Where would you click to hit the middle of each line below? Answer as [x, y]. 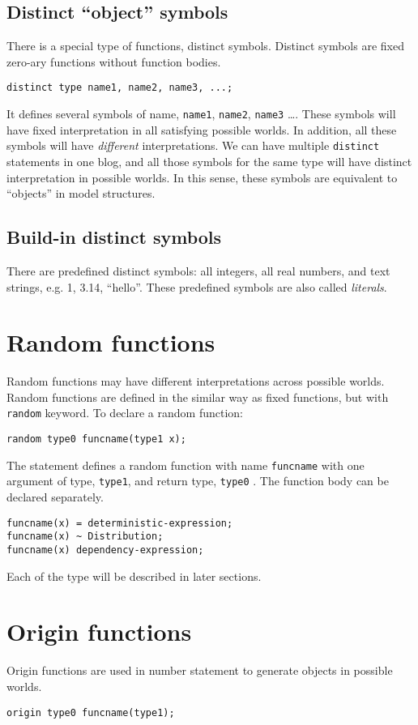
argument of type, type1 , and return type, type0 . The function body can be [198, 481]
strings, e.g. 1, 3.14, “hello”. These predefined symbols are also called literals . [197, 286]
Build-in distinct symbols [114, 237]
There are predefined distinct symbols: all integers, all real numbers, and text [198, 270]
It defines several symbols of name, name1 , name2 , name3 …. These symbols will [201, 114]
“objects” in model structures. [81, 193]
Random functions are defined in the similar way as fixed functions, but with [198, 397]
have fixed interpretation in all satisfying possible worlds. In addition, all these [202, 129]
